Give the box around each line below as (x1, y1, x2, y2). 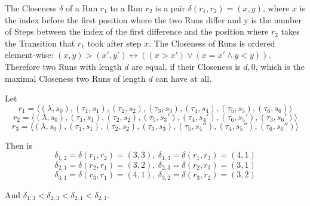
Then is (5, 139, 32, 151)
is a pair (155, 2, 186, 14)
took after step (87, 36, 142, 49)
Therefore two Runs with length (5, 60, 122, 72)
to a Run (110, 2, 143, 14)
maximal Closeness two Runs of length (5, 72, 146, 84)
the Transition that (5, 36, 75, 49)
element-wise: (5, 48, 54, 61)
